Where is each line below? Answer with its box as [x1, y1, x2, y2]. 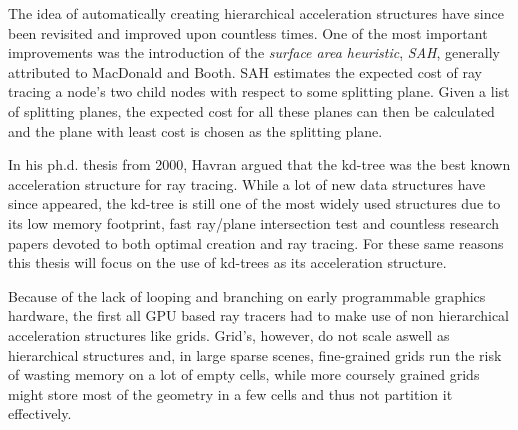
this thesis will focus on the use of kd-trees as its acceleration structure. [8, 252, 447, 273]
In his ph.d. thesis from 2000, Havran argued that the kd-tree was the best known [8, 154, 511, 175]
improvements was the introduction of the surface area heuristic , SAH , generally [8, 42, 500, 63]
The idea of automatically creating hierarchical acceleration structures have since [8, 3, 504, 23]
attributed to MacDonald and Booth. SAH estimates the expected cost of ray [8, 61, 482, 82]
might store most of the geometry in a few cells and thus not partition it [8, 383, 453, 404]
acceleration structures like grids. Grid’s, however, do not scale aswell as [8, 324, 450, 345]
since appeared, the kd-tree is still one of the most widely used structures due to [8, 193, 501, 214]
